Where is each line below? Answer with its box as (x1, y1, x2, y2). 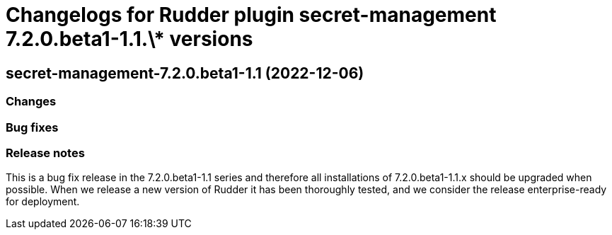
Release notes (6, 145, 85, 160)
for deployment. (6, 195, 80, 208)
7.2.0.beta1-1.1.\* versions (6, 27, 253, 51)
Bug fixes (6, 120, 59, 134)
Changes (6, 94, 57, 109)
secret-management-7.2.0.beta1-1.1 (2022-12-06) (6, 64, 364, 82)
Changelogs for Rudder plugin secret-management (6, 3, 497, 27)
